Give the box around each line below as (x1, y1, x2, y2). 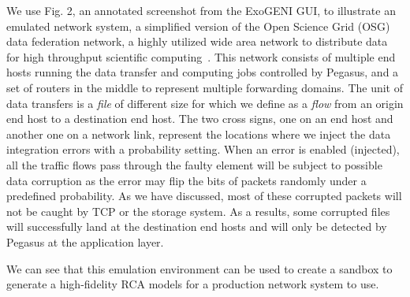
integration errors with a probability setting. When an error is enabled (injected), (6, 141, 400, 158)
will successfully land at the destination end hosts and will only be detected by (6, 218, 387, 235)
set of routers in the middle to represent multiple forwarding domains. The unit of (6, 79, 404, 95)
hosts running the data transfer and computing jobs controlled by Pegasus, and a (6, 64, 399, 80)
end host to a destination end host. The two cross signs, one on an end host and (6, 110, 393, 127)
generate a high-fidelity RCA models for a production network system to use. (6, 276, 379, 292)
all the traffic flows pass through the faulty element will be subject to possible (6, 156, 382, 173)
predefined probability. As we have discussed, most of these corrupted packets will (6, 187, 402, 204)
